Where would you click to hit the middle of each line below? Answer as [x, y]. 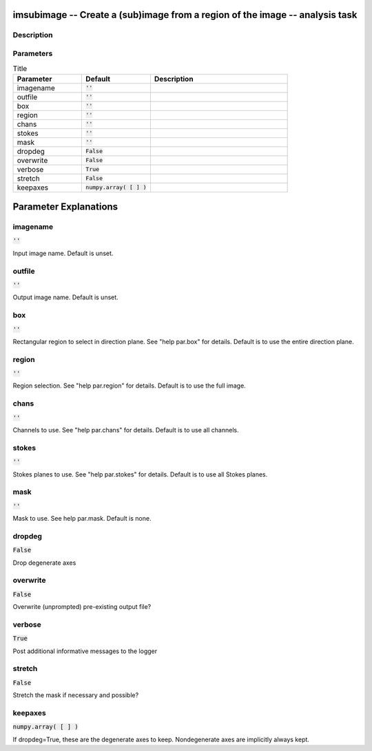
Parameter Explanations [65, 207]
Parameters [33, 53]
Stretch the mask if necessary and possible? [76, 695]
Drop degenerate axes [44, 563]
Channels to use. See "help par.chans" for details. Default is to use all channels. [126, 430]
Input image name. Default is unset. [63, 253]
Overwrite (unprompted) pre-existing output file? [82, 607]
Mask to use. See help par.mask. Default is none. [82, 519]
